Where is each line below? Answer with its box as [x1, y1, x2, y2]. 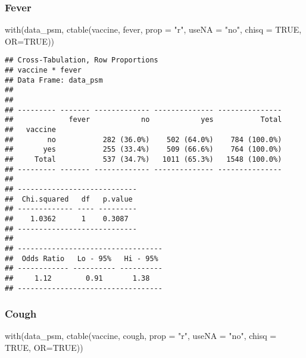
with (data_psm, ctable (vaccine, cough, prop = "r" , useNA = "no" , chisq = [5, 329, 277, 342]
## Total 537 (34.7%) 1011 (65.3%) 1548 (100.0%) [5, 155, 282, 164]
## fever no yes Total [5, 115, 282, 124]
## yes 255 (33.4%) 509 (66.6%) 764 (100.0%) [5, 145, 282, 154]
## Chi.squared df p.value [5, 194, 133, 203]
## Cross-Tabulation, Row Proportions [5, 56, 158, 65]
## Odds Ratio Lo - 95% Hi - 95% [5, 254, 158, 263]
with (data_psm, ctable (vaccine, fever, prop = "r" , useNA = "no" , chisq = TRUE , [5, 23, 302, 36]
